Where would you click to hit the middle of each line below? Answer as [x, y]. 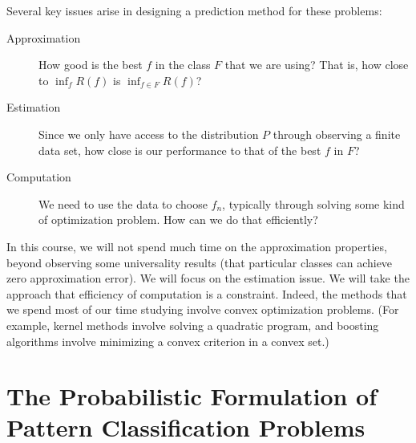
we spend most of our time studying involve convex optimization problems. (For [203, 309]
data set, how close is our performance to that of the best [180, 150]
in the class [183, 65]
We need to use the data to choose [123, 203]
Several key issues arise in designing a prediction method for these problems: [194, 10]
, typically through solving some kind [313, 203]
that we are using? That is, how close [317, 65]
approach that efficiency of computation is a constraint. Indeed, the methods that [207, 293]
